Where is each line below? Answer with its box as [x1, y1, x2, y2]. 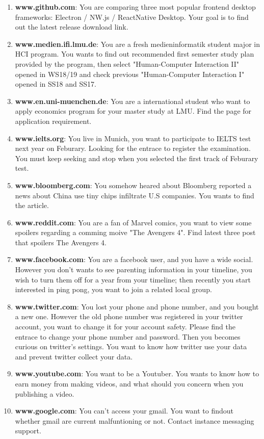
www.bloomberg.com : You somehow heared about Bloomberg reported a [15, 179, 252, 190]
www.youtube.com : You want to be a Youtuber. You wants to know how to [15, 368, 259, 379]
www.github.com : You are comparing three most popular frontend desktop [15, 2, 256, 12]
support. [15, 425, 41, 436]
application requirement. [15, 115, 92, 126]
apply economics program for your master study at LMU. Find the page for [15, 106, 252, 116]
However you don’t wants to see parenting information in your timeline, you [15, 264, 252, 275]
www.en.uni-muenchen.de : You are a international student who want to [15, 95, 250, 106]
